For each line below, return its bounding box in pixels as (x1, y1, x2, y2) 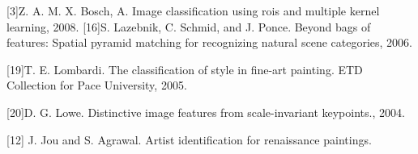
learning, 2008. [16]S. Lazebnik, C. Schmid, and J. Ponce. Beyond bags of (6, 18, 371, 35)
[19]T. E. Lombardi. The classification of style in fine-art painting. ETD (6, 60, 363, 77)
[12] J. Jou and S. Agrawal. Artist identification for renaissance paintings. (6, 131, 372, 148)
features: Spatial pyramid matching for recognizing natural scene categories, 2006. (6, 34, 412, 51)
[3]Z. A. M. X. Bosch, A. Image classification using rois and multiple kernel (6, 2, 380, 19)
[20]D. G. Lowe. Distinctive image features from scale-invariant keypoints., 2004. (6, 103, 405, 120)
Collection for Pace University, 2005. (6, 77, 187, 94)
